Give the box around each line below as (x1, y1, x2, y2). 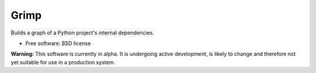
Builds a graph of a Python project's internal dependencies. (11, 29, 154, 36)
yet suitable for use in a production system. (11, 58, 115, 65)
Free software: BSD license (25, 40, 91, 47)
